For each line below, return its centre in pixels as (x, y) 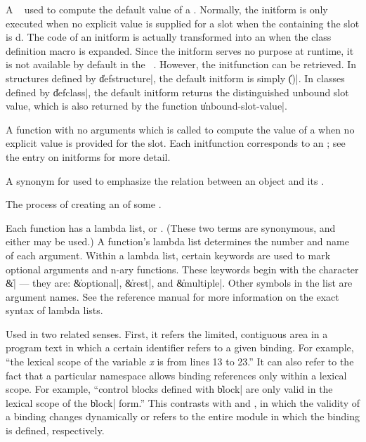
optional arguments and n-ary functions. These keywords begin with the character (182, 269)
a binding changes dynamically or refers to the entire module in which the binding (183, 416)
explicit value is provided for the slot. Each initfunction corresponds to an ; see (176, 143)
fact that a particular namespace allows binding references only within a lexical (176, 375)
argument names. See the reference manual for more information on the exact (172, 296)
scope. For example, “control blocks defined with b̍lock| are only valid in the (169, 389)
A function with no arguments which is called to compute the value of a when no (180, 129)
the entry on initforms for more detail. (88, 156)
